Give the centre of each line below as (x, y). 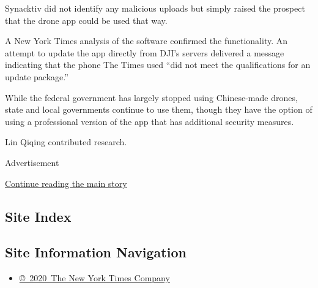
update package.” (37, 76)
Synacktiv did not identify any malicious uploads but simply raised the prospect (155, 8)
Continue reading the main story (66, 183)
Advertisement (32, 162)
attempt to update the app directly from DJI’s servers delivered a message (145, 52)
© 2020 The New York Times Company (94, 278)
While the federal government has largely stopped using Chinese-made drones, (151, 97)
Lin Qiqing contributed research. (66, 142)
